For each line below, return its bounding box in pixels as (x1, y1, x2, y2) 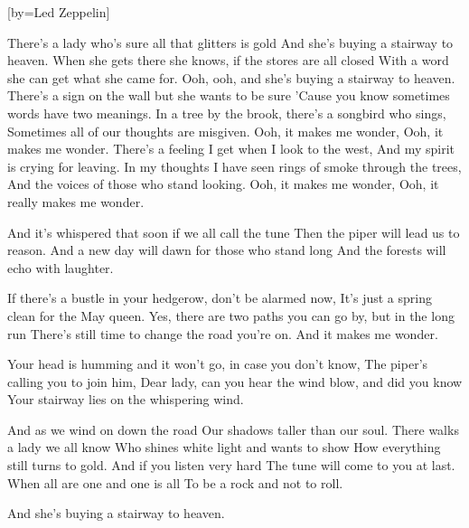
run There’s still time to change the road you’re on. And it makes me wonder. (7, 324, 438, 343)
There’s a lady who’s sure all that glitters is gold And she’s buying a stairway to (7, 33, 454, 52)
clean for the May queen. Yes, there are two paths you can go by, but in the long (7, 306, 455, 325)
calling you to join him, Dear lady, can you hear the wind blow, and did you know (7, 372, 463, 391)
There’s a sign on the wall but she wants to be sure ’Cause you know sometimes (7, 86, 450, 105)
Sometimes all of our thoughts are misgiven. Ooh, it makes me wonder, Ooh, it (7, 121, 444, 140)
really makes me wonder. (7, 192, 145, 211)
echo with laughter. (7, 258, 114, 277)
